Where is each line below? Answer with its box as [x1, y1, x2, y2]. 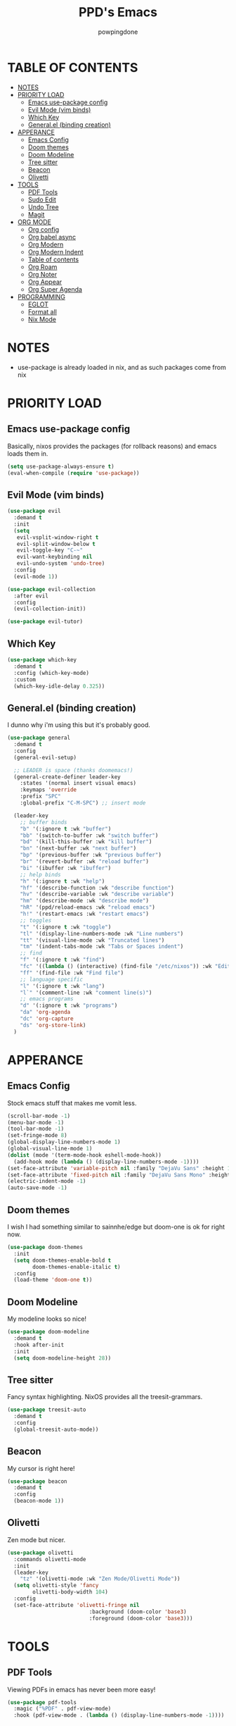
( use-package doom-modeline [7, 1329, 90, 1336]
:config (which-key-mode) [13, 669, 90, 676]
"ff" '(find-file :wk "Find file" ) [20, 969, 124, 976]
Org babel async [27, 232, 76, 241]
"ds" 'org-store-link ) [20, 1022, 86, 1029]
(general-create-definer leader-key [13, 773, 121, 781]
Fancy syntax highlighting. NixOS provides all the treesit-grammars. [7, 1393, 203, 1401]
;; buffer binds [20, 819, 68, 826]
